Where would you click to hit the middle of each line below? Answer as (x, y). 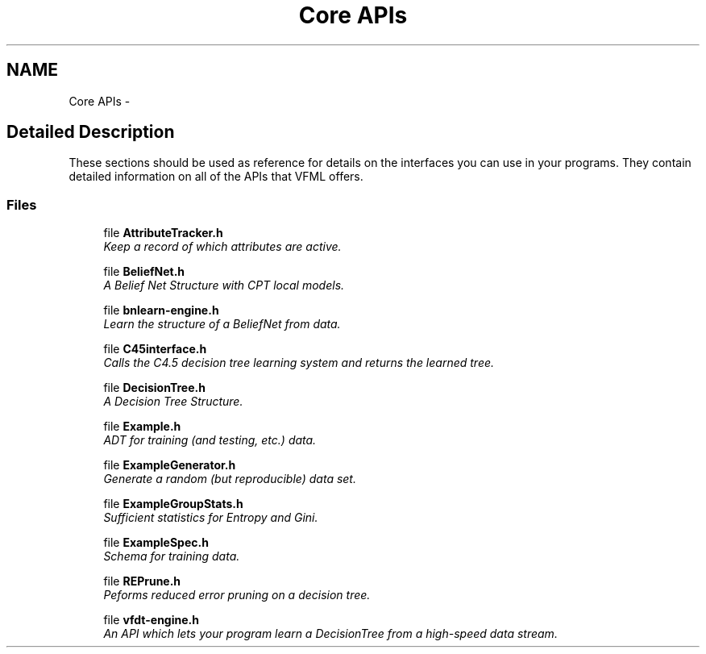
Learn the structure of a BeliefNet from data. (222, 324)
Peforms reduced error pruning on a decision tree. (237, 595)
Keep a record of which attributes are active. (222, 247)
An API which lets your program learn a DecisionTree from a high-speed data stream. (330, 634)
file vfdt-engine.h (151, 620)
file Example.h (142, 427)
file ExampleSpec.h (156, 543)
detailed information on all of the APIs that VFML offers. (216, 177)
